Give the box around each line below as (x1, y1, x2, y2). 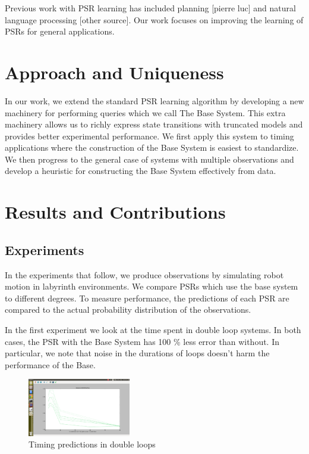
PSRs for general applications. (5, 25, 115, 38)
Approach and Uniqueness (5, 60, 224, 84)
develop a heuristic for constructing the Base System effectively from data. (5, 164, 276, 177)
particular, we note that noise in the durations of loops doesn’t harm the (5, 347, 270, 359)
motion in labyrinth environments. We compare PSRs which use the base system (5, 280, 298, 293)
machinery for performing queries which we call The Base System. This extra (5, 106, 286, 119)
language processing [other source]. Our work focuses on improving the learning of (5, 13, 304, 26)
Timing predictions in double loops (29, 438, 156, 450)
